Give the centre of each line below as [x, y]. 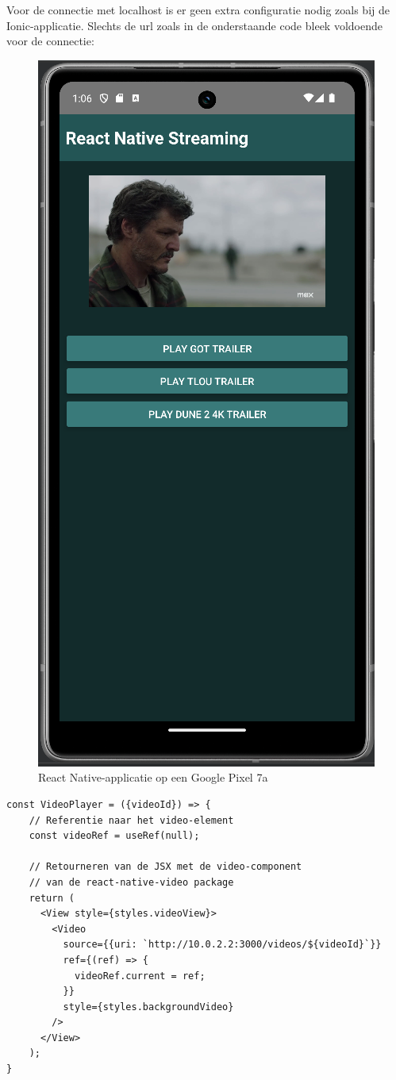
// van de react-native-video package [131, 882]
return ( [52, 898]
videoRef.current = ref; [140, 976]
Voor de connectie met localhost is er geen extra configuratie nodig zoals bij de [198, 10]
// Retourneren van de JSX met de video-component [165, 867]
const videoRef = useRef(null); [114, 836]
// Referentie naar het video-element [131, 820]
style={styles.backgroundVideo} [148, 1007]
